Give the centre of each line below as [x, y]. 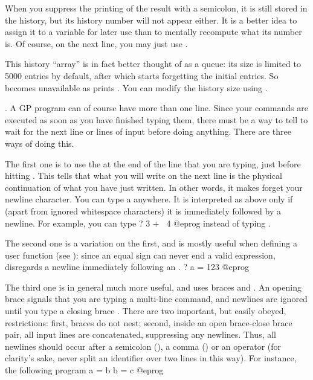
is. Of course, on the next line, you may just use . [96, 43]
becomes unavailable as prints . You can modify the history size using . [136, 87]
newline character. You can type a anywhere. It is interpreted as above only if [149, 199]
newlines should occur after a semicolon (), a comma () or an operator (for [143, 346]
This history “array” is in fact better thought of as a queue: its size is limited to [153, 64]
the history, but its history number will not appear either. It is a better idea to [151, 20]
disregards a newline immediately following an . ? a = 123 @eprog [127, 267]
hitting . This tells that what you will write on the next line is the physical [144, 176]
